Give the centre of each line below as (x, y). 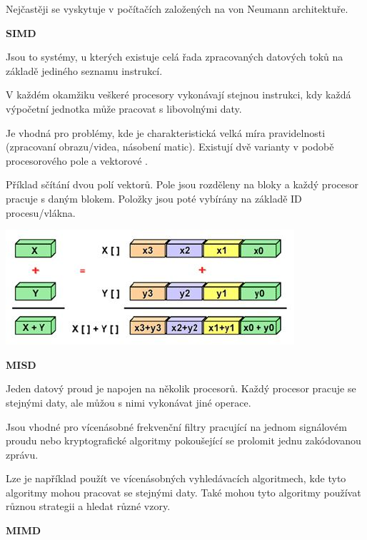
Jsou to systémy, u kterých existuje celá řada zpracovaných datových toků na (175, 57)
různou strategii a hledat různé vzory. (88, 506)
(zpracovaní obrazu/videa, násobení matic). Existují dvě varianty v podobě (170, 147)
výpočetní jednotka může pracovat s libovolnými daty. (124, 108)
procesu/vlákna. (41, 212)
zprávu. (22, 454)
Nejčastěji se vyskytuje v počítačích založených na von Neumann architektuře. (177, 9)
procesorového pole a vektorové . (77, 160)
